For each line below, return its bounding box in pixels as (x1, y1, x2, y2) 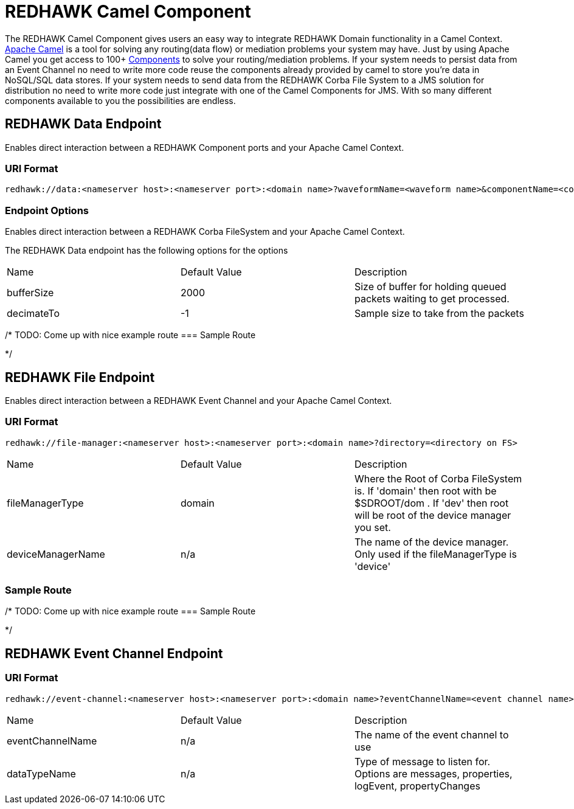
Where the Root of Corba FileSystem (354, 472, 522, 485)
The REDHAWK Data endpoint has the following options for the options (5, 245, 288, 256)
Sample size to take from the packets (354, 307, 524, 320)
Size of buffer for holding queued (354, 280, 507, 293)
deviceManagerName (7, 547, 105, 560)
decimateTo (7, 307, 60, 320)
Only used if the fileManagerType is (354, 547, 517, 560)
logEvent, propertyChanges (354, 779, 480, 792)
